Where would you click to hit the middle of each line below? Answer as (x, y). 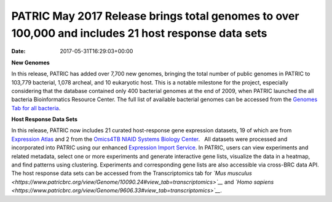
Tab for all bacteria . (36, 108)
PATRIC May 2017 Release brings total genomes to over (155, 16)
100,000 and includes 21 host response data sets (139, 33)
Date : (18, 51)
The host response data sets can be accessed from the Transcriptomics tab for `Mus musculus (132, 173)
